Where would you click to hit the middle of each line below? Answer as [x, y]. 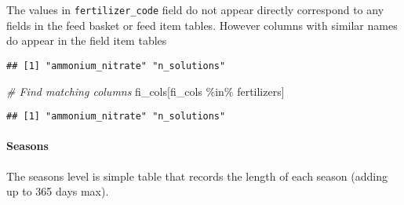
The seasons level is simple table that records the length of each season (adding [197, 176]
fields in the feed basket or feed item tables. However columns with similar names [202, 25]
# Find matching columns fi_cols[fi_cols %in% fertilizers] [146, 91]
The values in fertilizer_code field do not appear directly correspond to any [195, 9]
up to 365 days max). [58, 191]
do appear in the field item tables [87, 40]
